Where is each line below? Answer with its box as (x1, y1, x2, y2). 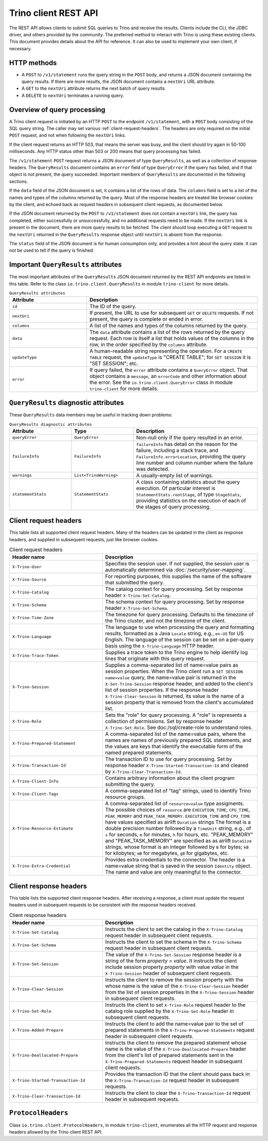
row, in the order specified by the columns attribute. (89, 341, 208, 348)
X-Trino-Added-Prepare (12, 1027, 64, 1033)
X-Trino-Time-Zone (12, 615, 54, 620)
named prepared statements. (105, 749, 173, 756)
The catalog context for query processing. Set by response (105, 586, 243, 593)
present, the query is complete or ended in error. (89, 316, 203, 323)
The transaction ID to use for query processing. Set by (105, 756, 232, 763)
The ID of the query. (89, 303, 136, 310)
